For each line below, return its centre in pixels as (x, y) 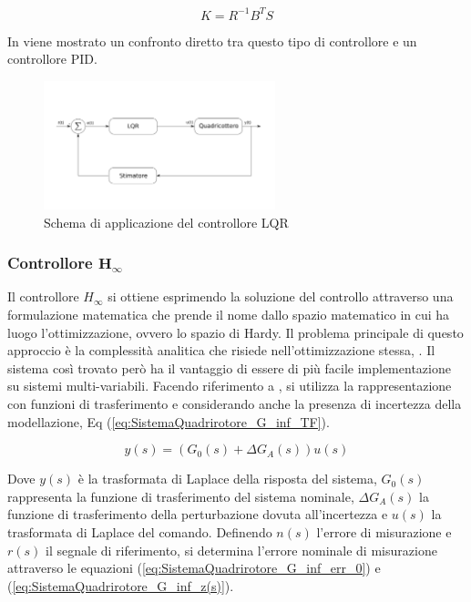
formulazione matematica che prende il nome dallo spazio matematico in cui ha (229, 315)
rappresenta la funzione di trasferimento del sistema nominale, (181, 496)
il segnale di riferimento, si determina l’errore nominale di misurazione (241, 550)
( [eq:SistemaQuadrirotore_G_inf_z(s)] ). (121, 585)
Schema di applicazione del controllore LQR (166, 222)
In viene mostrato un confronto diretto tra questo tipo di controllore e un (212, 41)
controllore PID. (52, 59)
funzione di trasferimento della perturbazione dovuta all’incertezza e (198, 514)
